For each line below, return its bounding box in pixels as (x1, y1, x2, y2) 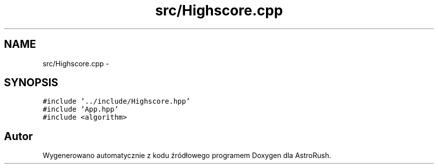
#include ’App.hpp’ (42, 105, 119, 114)
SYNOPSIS (4, 76, 58, 89)
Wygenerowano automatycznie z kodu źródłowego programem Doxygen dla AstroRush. (42, 151, 331, 160)
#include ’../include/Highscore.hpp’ (42, 97, 190, 106)
